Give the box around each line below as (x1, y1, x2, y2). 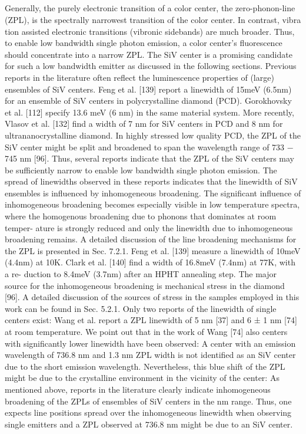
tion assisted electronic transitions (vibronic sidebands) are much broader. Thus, (5, 25, 295, 37)
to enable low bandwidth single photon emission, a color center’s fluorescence (5, 37, 282, 49)
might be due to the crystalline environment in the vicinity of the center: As (5, 371, 280, 384)
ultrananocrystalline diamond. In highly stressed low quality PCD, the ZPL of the (5, 129, 301, 141)
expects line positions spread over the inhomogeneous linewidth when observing (5, 406, 292, 419)
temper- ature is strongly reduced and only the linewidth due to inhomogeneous (5, 221, 293, 234)
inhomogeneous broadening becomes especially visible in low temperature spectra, (5, 198, 300, 211)
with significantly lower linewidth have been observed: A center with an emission (5, 337, 296, 349)
